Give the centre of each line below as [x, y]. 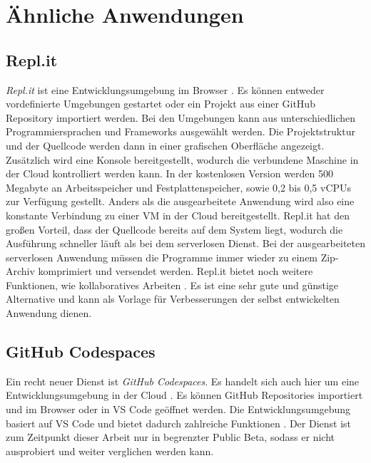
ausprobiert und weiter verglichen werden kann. [110, 451]
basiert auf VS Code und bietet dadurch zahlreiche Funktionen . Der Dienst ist [179, 423]
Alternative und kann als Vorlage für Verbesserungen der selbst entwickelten [173, 299]
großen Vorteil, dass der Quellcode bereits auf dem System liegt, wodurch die [174, 229]
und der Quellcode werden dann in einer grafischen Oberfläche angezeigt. [165, 145]
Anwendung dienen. [49, 313]
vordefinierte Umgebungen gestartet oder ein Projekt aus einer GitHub [161, 104]
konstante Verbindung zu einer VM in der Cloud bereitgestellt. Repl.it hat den [178, 215]
